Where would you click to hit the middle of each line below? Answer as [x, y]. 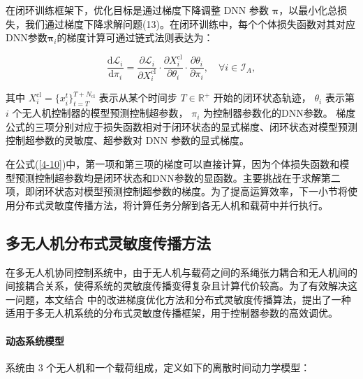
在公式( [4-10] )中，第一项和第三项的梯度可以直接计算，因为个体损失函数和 [173, 164]
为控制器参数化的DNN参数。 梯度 [279, 113]
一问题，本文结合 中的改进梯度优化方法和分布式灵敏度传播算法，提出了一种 [178, 299]
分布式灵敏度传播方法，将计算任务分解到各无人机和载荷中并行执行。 [171, 205]
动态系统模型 [35, 340]
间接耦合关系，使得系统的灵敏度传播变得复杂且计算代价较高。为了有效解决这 [181, 286]
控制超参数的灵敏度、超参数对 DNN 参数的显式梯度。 [128, 140]
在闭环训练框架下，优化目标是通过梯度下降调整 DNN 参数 [138, 10]
